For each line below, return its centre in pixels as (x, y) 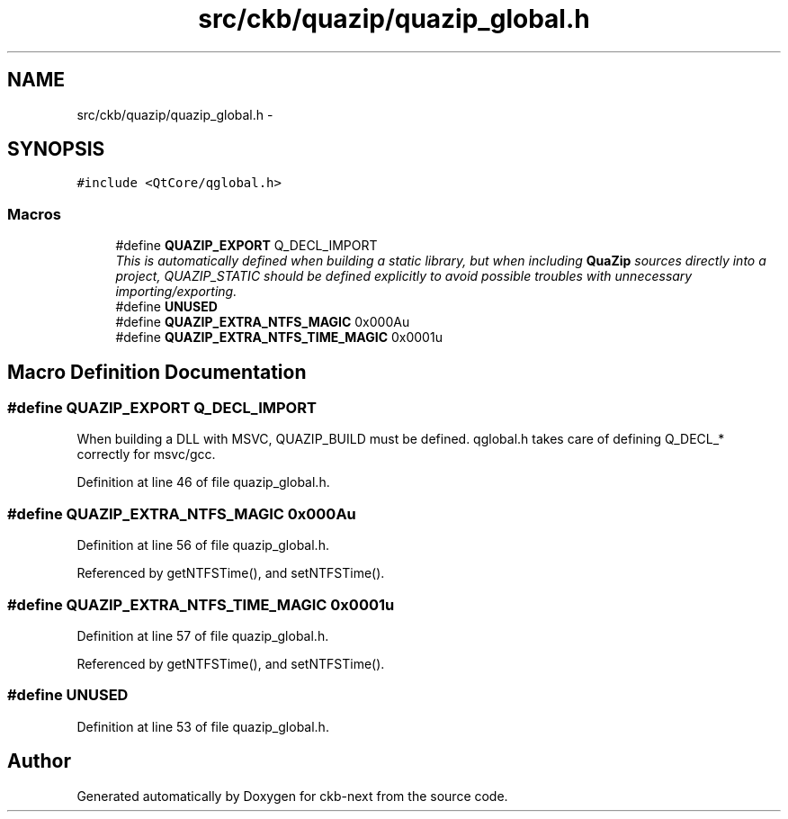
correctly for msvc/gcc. (146, 454)
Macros (34, 214)
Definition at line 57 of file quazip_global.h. (203, 635)
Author (39, 761)
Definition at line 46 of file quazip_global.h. (203, 482)
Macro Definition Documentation (157, 372)
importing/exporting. (176, 292)
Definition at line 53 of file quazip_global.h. (203, 726)
